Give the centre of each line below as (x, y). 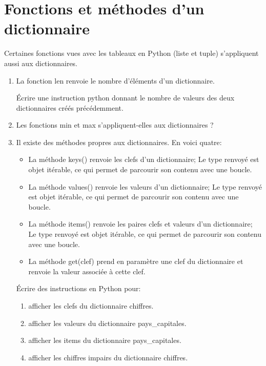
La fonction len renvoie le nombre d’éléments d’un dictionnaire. (115, 80)
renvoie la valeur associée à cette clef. (87, 271)
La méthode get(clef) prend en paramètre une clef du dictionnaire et (136, 261)
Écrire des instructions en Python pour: (78, 288)
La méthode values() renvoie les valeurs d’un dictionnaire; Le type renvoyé (145, 186)
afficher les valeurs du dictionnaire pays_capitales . (107, 323)
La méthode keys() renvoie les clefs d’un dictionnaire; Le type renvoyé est (144, 159)
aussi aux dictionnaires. (41, 63)
